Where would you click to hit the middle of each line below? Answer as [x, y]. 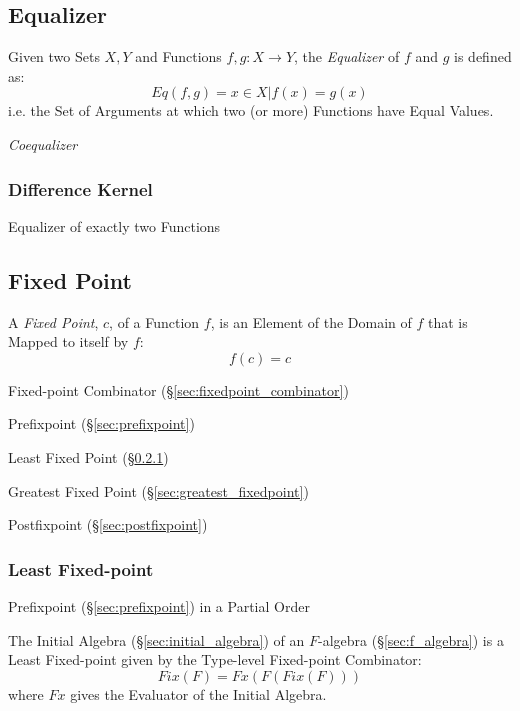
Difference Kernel [80, 188]
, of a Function [154, 321]
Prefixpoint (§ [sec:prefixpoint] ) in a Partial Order [159, 605]
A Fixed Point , [53, 321]
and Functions [178, 56]
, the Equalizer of [347, 56]
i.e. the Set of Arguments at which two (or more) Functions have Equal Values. [251, 110]
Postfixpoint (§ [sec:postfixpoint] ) [108, 524]
